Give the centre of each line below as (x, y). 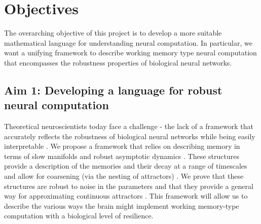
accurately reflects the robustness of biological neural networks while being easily (130, 136)
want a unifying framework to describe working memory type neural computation (130, 53)
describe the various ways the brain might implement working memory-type (122, 205)
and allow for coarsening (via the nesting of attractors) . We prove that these (124, 176)
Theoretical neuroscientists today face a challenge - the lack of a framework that (129, 126)
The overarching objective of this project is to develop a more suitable (113, 33)
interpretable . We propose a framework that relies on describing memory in (122, 146)
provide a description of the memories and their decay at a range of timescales (126, 166)
